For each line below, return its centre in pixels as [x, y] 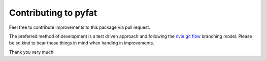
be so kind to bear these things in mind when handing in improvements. [82, 43]
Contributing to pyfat [53, 13]
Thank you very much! [32, 52]
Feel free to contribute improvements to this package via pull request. [80, 27]
